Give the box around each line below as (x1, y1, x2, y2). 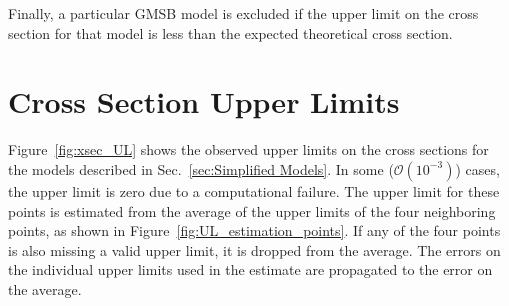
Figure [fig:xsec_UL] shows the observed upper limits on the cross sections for (8, 139, 489, 160)
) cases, (455, 158, 500, 179)
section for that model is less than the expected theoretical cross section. (8, 22, 453, 43)
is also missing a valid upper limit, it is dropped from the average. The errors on (8, 239, 501, 260)
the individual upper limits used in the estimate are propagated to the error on (8, 259, 493, 280)
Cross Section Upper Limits (8, 81, 400, 122)
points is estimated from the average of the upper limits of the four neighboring (8, 200, 496, 221)
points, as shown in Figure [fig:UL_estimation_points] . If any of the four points (8, 220, 501, 241)
